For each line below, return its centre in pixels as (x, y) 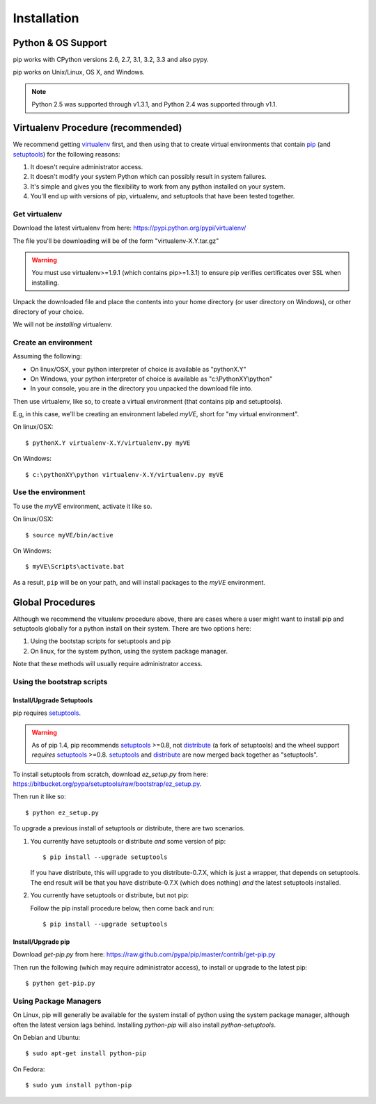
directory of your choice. (48, 312)
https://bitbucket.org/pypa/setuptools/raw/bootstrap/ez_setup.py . (107, 784)
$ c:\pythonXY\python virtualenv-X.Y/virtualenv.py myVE (125, 474)
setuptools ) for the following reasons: (66, 154)
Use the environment (49, 492)
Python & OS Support (60, 43)
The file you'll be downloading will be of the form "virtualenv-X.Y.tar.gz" (116, 241)
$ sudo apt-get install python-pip (86, 1054)
